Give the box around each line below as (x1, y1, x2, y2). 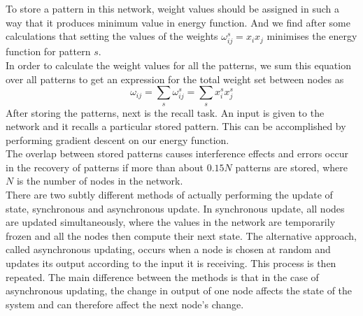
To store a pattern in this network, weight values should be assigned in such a (6, 1, 340, 15)
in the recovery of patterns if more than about (6, 159, 204, 174)
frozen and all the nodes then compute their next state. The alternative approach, (6, 228, 357, 243)
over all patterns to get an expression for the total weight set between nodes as (6, 71, 344, 86)
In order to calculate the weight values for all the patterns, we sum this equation (6, 57, 351, 72)
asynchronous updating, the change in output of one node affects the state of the (6, 283, 353, 298)
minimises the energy (266, 29, 357, 43)
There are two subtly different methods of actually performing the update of (6, 187, 333, 202)
